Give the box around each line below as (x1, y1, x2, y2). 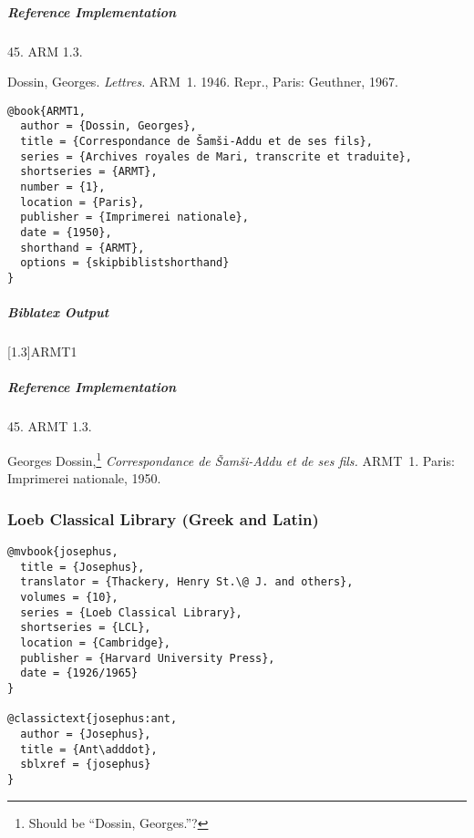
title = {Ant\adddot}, (20, 742, 158, 756)
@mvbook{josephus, (7, 545, 118, 558)
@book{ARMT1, (7, 104, 86, 118)
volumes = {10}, (20, 590, 118, 604)
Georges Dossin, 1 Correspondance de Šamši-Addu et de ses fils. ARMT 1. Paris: (7, 448, 455, 470)
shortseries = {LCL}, (20, 621, 151, 635)
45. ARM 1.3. (7, 41, 83, 60)
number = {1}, (20, 181, 106, 194)
